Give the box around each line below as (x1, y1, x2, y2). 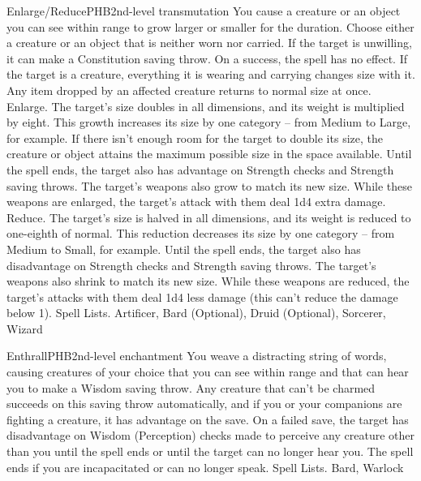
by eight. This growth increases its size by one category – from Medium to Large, (6, 114, 411, 131)
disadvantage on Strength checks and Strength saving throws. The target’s (6, 256, 376, 273)
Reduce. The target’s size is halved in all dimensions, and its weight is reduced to (6, 208, 411, 225)
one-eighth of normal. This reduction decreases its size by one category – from (6, 225, 395, 242)
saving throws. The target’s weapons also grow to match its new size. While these (6, 177, 412, 194)
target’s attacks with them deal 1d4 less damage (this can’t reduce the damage (6, 288, 398, 305)
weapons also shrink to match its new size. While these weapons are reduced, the (6, 273, 410, 290)
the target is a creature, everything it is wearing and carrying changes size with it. (6, 66, 415, 83)
